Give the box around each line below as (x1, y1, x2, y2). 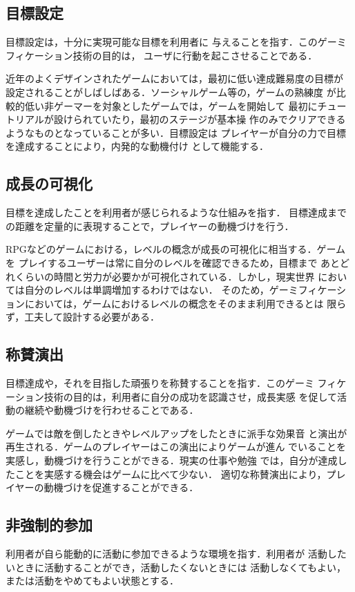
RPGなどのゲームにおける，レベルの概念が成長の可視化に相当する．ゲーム (6, 242, 345, 256)
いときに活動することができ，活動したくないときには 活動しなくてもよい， (6, 560, 347, 574)
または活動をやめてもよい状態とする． (6, 573, 179, 588)
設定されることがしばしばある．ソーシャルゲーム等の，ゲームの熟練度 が (6, 84, 336, 99)
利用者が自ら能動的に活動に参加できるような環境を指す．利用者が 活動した (6, 546, 347, 561)
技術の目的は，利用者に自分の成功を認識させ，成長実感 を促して (44, 389, 337, 403)
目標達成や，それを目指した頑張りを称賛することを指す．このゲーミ (6, 376, 314, 390)
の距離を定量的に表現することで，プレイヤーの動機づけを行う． (6, 218, 294, 233)
